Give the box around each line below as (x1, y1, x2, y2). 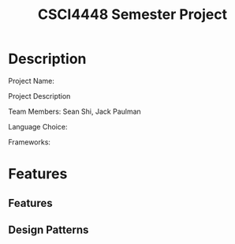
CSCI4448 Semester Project (38, 6, 227, 24)
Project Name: (8, 76, 55, 85)
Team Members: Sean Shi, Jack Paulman (8, 107, 142, 116)
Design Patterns (8, 223, 89, 236)
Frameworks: (8, 137, 51, 147)
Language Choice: (8, 122, 68, 131)
